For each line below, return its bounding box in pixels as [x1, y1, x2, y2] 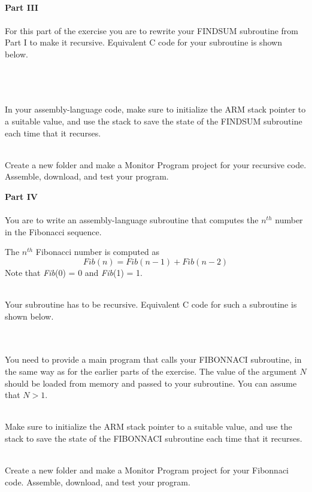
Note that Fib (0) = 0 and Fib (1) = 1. [5, 266, 143, 278]
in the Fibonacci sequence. [5, 225, 102, 238]
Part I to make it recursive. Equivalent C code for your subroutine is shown [5, 36, 282, 48]
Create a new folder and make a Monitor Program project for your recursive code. [5, 158, 307, 171]
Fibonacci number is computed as [35, 245, 159, 258]
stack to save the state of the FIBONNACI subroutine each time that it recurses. [5, 432, 302, 444]
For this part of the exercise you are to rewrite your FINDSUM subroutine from [5, 24, 299, 37]
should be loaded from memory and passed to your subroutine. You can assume [5, 376, 297, 389]
